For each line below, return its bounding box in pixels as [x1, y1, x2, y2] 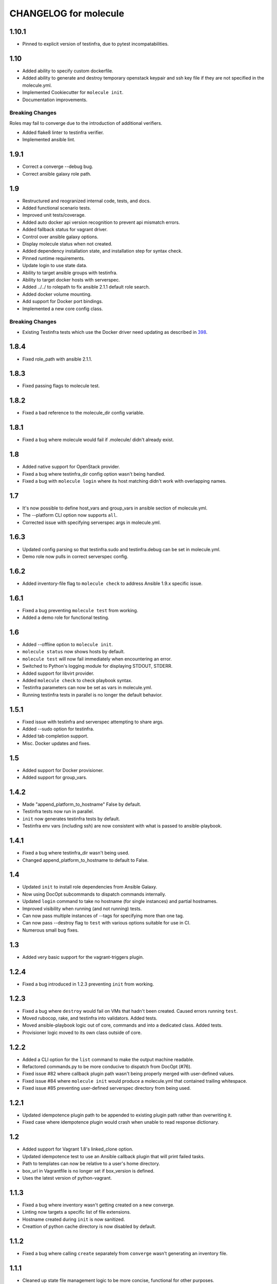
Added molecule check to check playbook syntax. [22, 677, 133, 684]
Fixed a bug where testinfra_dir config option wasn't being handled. [22, 470, 166, 477]
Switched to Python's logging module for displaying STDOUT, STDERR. [22, 663, 173, 669]
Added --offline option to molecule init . [22, 641, 113, 648]
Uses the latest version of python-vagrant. [22, 1175, 112, 1181]
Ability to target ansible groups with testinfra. [22, 270, 118, 276]
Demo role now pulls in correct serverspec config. [22, 553, 128, 559]
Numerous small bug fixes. [22, 927, 79, 933]
